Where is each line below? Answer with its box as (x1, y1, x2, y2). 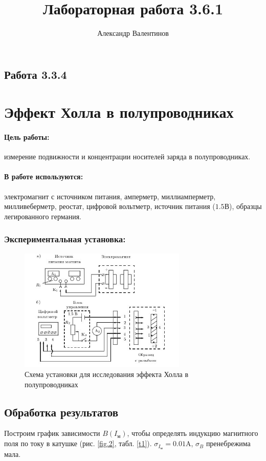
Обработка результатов (4, 404, 119, 420)
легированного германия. (4, 211, 81, 221)
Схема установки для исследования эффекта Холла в (25, 369, 189, 380)
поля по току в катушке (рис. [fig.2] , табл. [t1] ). (4, 438, 152, 449)
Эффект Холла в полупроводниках (4, 101, 234, 122)
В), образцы (224, 201, 262, 212)
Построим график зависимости (4, 428, 100, 438)
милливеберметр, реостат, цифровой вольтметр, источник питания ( (4, 201, 215, 212)
